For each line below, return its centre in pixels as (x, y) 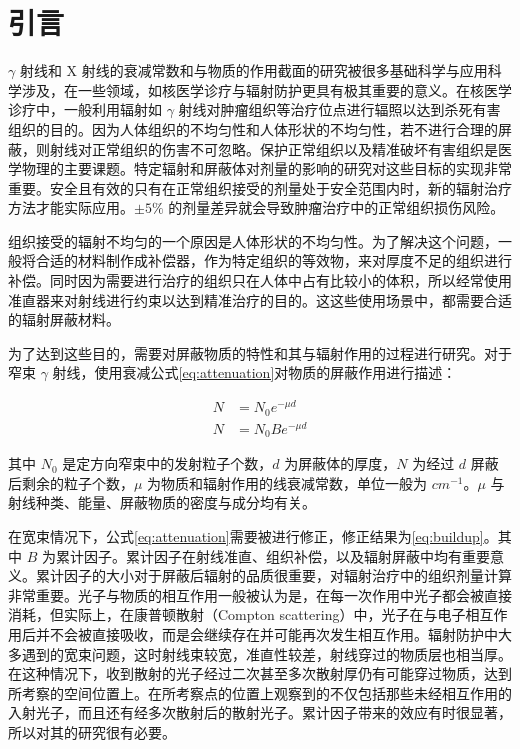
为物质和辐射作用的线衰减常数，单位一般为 (287, 482)
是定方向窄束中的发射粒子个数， (167, 463)
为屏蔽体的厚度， (340, 463)
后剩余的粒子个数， (71, 482)
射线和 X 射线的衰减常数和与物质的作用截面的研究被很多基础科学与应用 (253, 70)
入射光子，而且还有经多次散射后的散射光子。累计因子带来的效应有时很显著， (260, 712)
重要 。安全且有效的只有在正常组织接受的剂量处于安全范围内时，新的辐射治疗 (260, 187)
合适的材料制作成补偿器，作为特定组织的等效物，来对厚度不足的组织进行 (273, 260)
